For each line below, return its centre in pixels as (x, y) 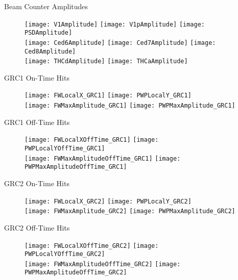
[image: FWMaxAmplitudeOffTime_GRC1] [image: (103, 158)
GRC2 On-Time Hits (37, 183)
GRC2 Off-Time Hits (37, 227)
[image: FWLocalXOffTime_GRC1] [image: (92, 140)
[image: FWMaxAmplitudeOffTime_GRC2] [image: (103, 264)
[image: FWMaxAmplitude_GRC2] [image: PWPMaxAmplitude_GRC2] (130, 211)
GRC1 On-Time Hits (37, 77)
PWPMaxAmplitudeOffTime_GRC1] (76, 167)
